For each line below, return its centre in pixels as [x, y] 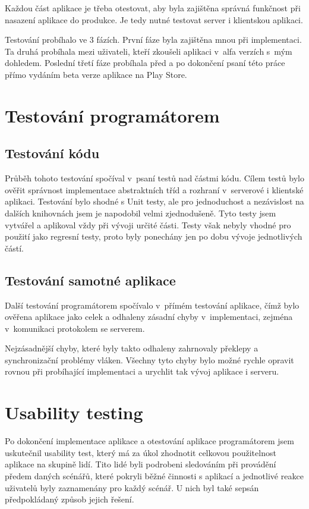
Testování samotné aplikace [90, 280]
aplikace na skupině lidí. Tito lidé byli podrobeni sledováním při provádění [141, 464]
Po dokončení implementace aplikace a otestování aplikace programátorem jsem [149, 441]
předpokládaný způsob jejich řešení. [70, 499]
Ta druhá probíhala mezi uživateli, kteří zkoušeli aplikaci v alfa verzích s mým [149, 51]
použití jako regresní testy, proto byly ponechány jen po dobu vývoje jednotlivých [154, 236]
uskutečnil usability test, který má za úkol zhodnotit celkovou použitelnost [141, 452]
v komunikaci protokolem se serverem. [75, 328]
